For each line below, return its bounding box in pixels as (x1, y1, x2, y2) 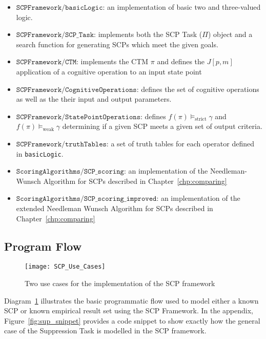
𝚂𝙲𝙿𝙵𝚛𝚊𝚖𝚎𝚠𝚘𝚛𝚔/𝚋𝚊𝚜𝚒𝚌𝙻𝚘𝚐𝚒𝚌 (16, 4, 103, 11)
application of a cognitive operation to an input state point (16, 66, 202, 77)
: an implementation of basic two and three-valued (103, 2, 261, 12)
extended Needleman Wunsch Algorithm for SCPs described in (16, 202, 213, 213)
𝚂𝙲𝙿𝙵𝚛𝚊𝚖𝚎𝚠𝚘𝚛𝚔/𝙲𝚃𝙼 (16, 59, 77, 66)
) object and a (208, 29, 253, 40)
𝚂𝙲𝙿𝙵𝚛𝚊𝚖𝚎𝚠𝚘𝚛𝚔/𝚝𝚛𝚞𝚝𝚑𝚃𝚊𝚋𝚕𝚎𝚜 (16, 140, 107, 148)
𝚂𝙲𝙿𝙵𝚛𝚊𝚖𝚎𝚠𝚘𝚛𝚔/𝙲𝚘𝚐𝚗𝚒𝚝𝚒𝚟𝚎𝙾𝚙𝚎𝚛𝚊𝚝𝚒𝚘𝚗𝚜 (16, 86, 137, 93)
